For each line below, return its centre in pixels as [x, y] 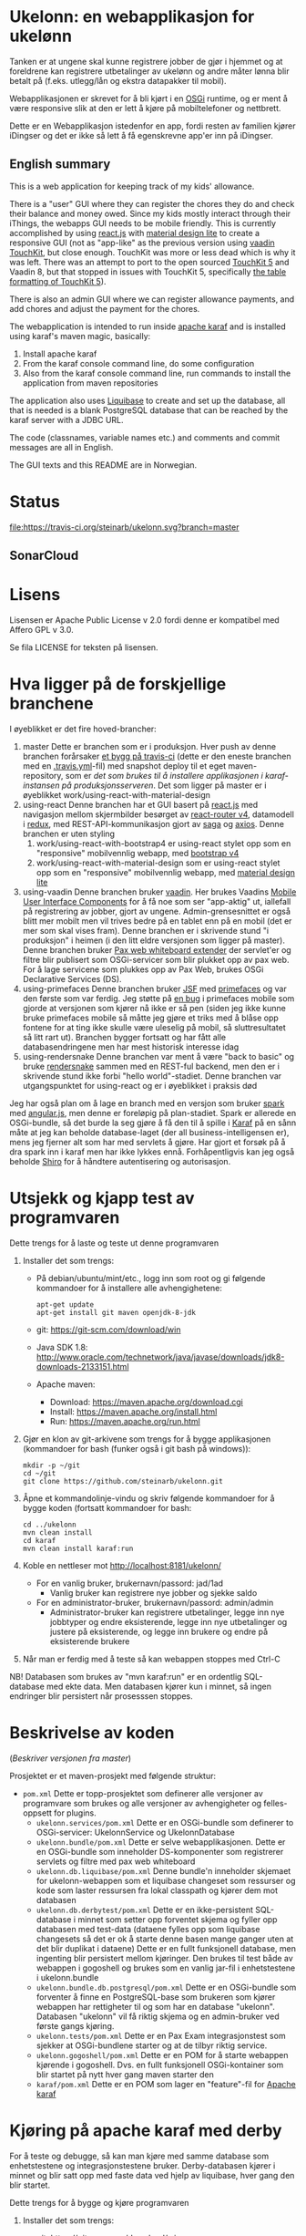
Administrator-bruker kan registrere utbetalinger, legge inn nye [167, 1612]
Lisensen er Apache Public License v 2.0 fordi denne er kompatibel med [144, 620]
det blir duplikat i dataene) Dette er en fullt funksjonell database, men [166, 1948]
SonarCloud [44, 556]
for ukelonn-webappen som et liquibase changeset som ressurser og [166, 1880]
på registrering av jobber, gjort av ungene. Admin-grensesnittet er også [157, 911]
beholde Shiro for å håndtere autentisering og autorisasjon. [120, 1161]
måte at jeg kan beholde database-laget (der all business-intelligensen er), [149, 1132]
